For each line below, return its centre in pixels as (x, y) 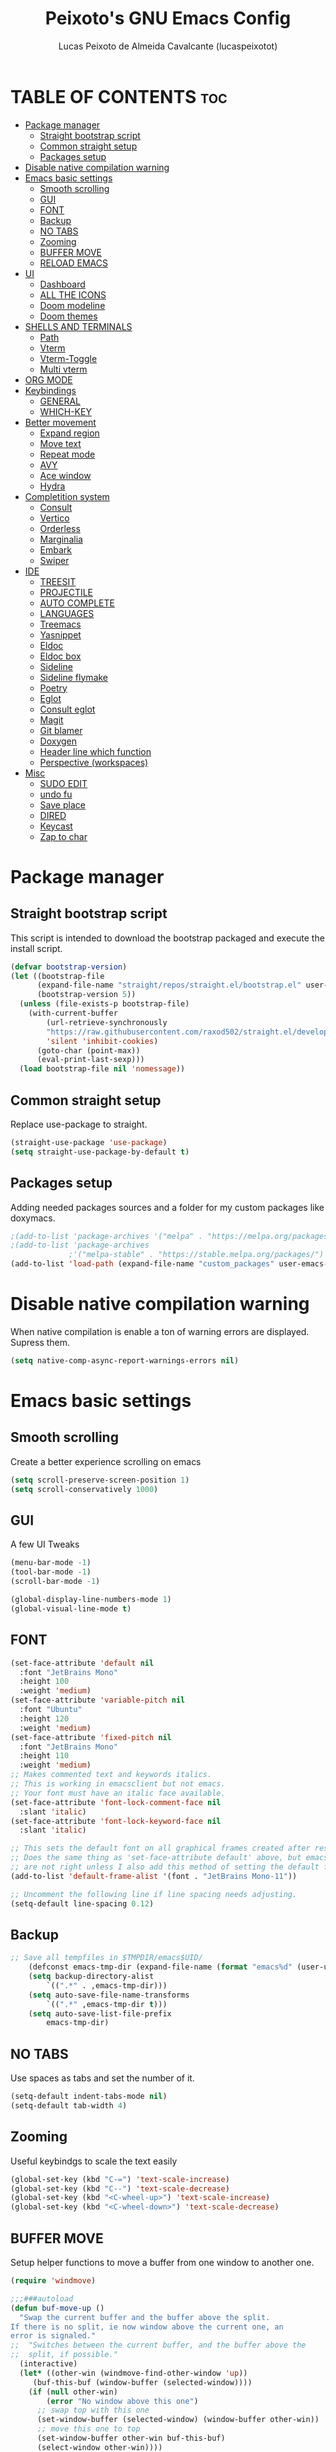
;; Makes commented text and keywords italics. (111, 1775)
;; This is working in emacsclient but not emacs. (118, 1784)
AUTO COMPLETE (77, 603)
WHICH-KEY (65, 411)
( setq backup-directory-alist (91, 1977)
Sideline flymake (74, 677)
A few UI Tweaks (45, 1544)
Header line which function (95, 751)
